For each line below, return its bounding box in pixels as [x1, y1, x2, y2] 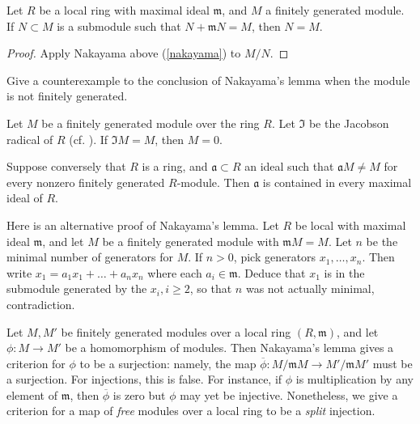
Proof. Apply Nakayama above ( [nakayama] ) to [6, 45, 241, 61]
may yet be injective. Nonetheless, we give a [180, 386, 398, 403]
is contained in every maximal [262, 173, 412, 190]
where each [147, 264, 202, 281]
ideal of [6, 189, 43, 206]
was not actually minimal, [245, 280, 375, 297]
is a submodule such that [57, 17, 181, 34]
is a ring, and [142, 158, 208, 175]
